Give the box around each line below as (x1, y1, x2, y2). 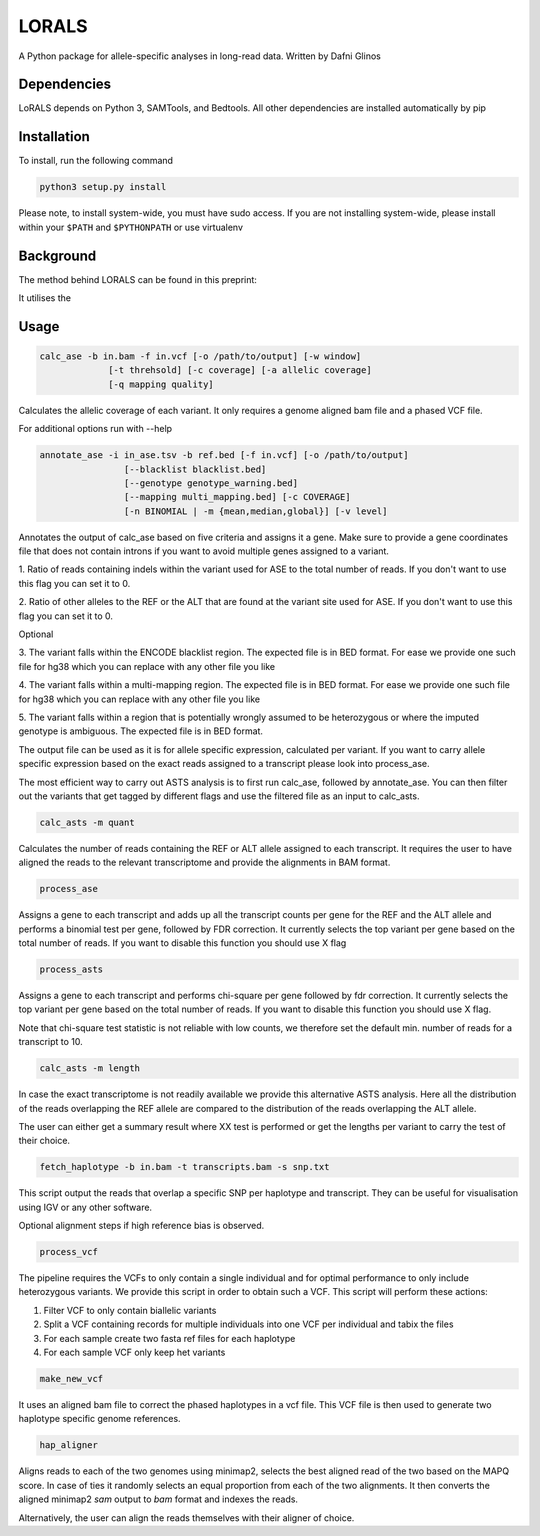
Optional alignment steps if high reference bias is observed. (18, 1220, 265, 1232)
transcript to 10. (18, 1036, 84, 1048)
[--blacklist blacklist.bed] (123, 463, 267, 475)
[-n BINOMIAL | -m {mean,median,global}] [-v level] (123, 505, 388, 517)
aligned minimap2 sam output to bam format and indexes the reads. (18, 1493, 299, 1505)
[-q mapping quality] (108, 378, 214, 390)
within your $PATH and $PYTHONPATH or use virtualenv (18, 221, 244, 233)
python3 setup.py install (39, 181, 167, 193)
